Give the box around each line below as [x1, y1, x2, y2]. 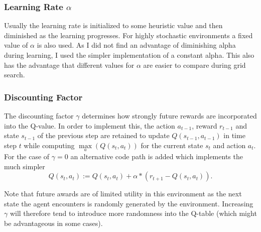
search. [4, 69, 25, 80]
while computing [24, 140, 75, 150]
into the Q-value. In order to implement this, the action [4, 120, 175, 131]
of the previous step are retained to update [37, 130, 170, 141]
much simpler [4, 161, 45, 171]
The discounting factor [4, 110, 74, 121]
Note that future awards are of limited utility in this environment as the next [4, 188, 242, 199]
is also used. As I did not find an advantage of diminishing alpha [37, 40, 236, 50]
